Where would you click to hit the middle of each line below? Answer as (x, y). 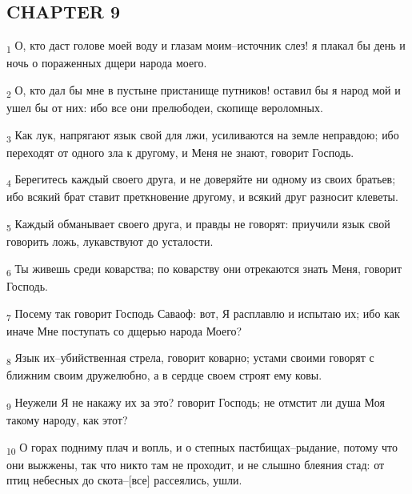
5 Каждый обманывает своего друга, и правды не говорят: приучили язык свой (198, 225)
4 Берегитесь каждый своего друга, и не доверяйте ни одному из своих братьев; (201, 180)
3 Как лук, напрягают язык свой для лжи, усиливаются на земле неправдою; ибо (203, 135)
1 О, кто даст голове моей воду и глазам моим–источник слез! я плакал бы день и (206, 46)
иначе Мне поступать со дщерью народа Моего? (124, 330)
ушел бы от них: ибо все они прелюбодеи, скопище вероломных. (165, 108)
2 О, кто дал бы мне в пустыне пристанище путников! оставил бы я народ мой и (204, 90)
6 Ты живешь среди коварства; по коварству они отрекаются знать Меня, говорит (204, 269)
